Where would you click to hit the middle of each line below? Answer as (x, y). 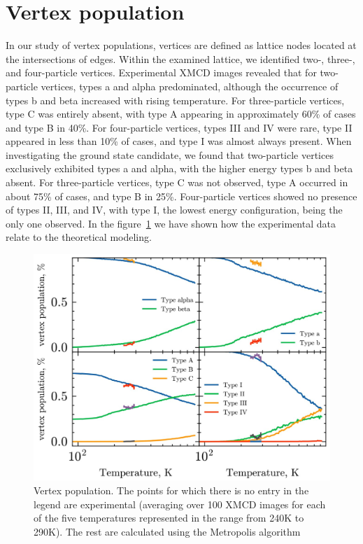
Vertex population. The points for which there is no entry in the (171, 490)
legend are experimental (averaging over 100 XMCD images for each (180, 504)
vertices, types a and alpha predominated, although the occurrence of (190, 86)
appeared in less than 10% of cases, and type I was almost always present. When (179, 141)
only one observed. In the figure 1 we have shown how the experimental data (171, 223)
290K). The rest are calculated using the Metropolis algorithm (167, 531)
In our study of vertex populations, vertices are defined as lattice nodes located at (181, 45)
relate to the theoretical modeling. (79, 237)
